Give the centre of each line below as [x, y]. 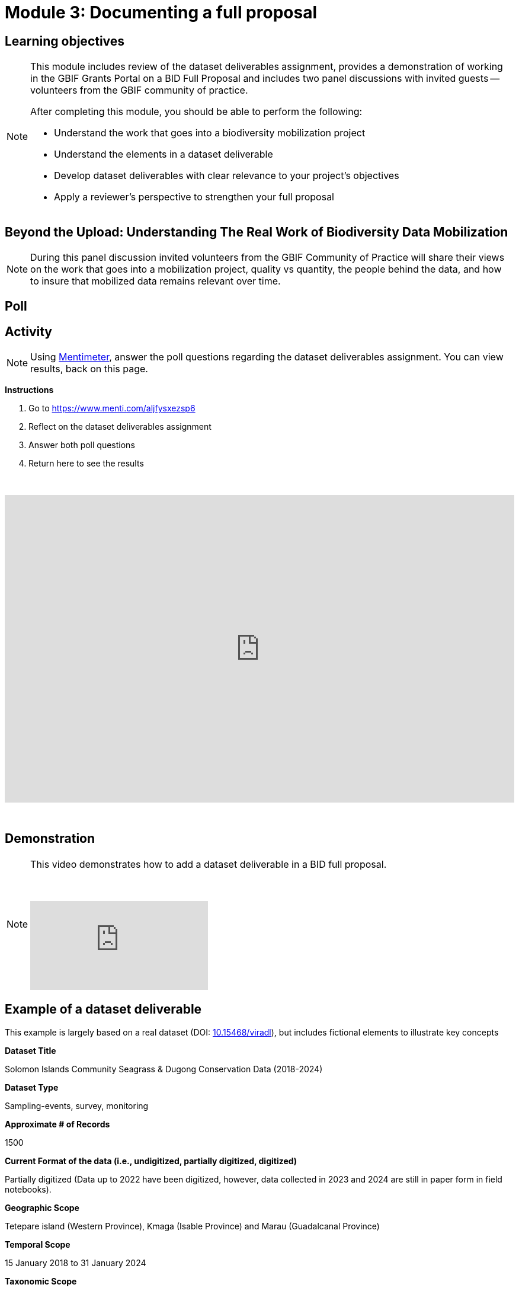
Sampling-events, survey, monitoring [77, 1105]
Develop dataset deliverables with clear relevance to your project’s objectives [227, 176]
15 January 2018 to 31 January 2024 [76, 1263]
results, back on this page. [89, 369]
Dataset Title [31, 1050]
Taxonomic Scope [41, 1281]
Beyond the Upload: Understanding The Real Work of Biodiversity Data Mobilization [257, 232]
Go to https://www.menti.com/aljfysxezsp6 [112, 408]
